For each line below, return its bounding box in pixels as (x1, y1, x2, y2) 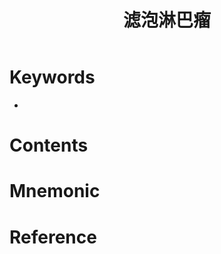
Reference (9, 226, 97, 248)
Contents (9, 134, 89, 157)
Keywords (9, 66, 96, 89)
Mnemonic (9, 180, 101, 203)
